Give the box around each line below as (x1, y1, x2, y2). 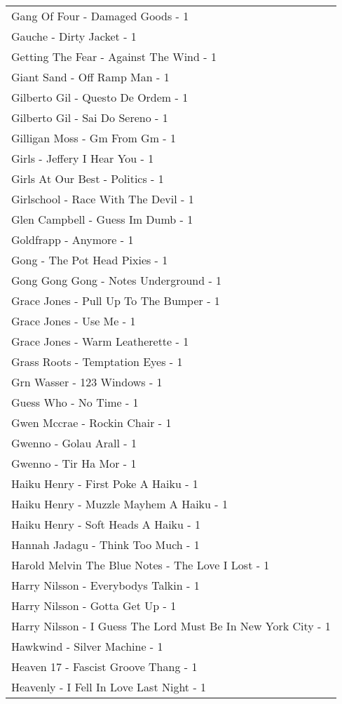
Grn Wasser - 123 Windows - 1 (11, 374, 163, 390)
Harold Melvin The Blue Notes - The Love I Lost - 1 (11, 557, 270, 573)
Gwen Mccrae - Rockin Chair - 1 (11, 414, 172, 431)
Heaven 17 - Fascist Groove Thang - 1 (11, 658, 198, 675)
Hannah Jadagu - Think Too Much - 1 (11, 536, 200, 553)
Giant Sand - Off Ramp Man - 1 (11, 69, 170, 85)
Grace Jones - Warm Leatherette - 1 (11, 333, 189, 349)
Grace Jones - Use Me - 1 (11, 313, 136, 329)
